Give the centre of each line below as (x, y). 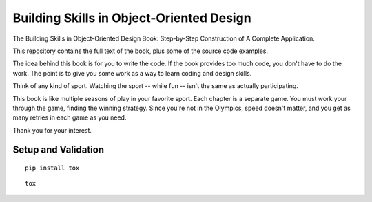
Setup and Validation (59, 150)
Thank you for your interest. (52, 130)
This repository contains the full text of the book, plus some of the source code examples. (141, 51)
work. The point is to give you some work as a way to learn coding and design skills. (132, 73)
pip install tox (52, 168)
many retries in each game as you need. (70, 117)
